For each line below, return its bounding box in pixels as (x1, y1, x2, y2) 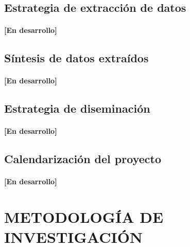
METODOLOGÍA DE (4, 206, 164, 227)
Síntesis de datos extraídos (4, 50, 149, 66)
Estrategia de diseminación (4, 100, 150, 116)
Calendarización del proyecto (4, 151, 161, 167)
